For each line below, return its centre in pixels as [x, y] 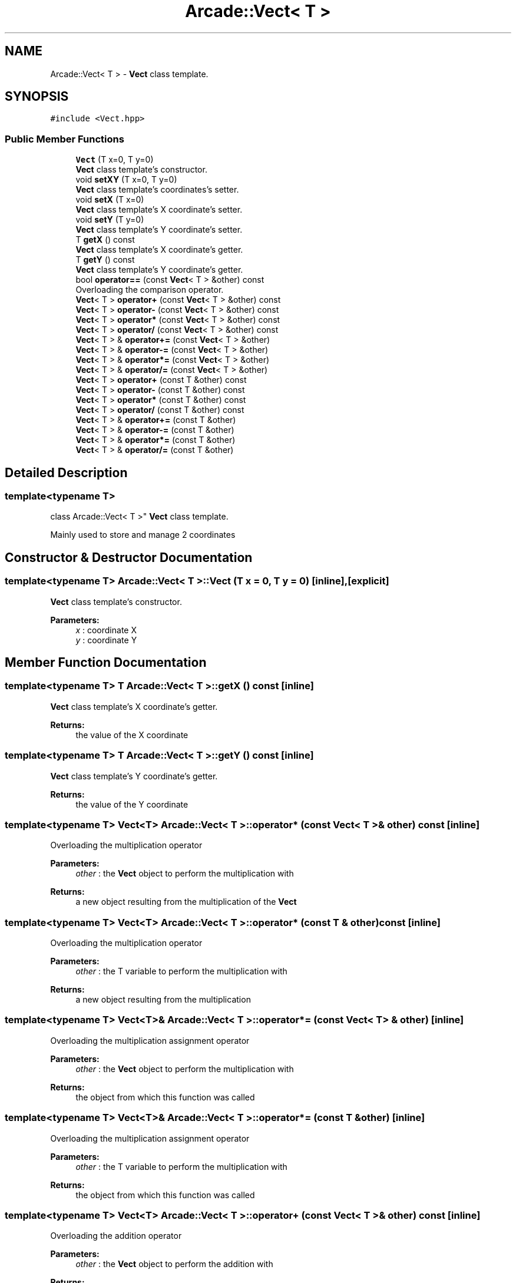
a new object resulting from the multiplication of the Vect [186, 902]
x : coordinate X [106, 630]
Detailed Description [66, 472]
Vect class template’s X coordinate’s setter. [159, 210]
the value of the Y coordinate [132, 804]
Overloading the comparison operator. [150, 290]
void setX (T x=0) [110, 200]
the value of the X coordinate [132, 735]
